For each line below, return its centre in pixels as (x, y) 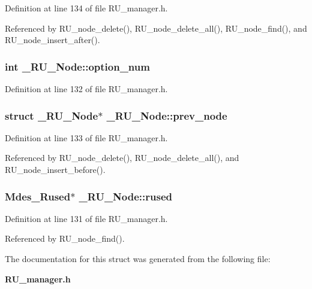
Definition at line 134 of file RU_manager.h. (86, 8)
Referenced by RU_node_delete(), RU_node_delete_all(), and (122, 158)
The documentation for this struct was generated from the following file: (138, 258)
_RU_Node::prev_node (167, 115)
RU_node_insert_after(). (52, 40)
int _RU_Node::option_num (77, 66)
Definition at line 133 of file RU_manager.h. (86, 137)
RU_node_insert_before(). (55, 169)
